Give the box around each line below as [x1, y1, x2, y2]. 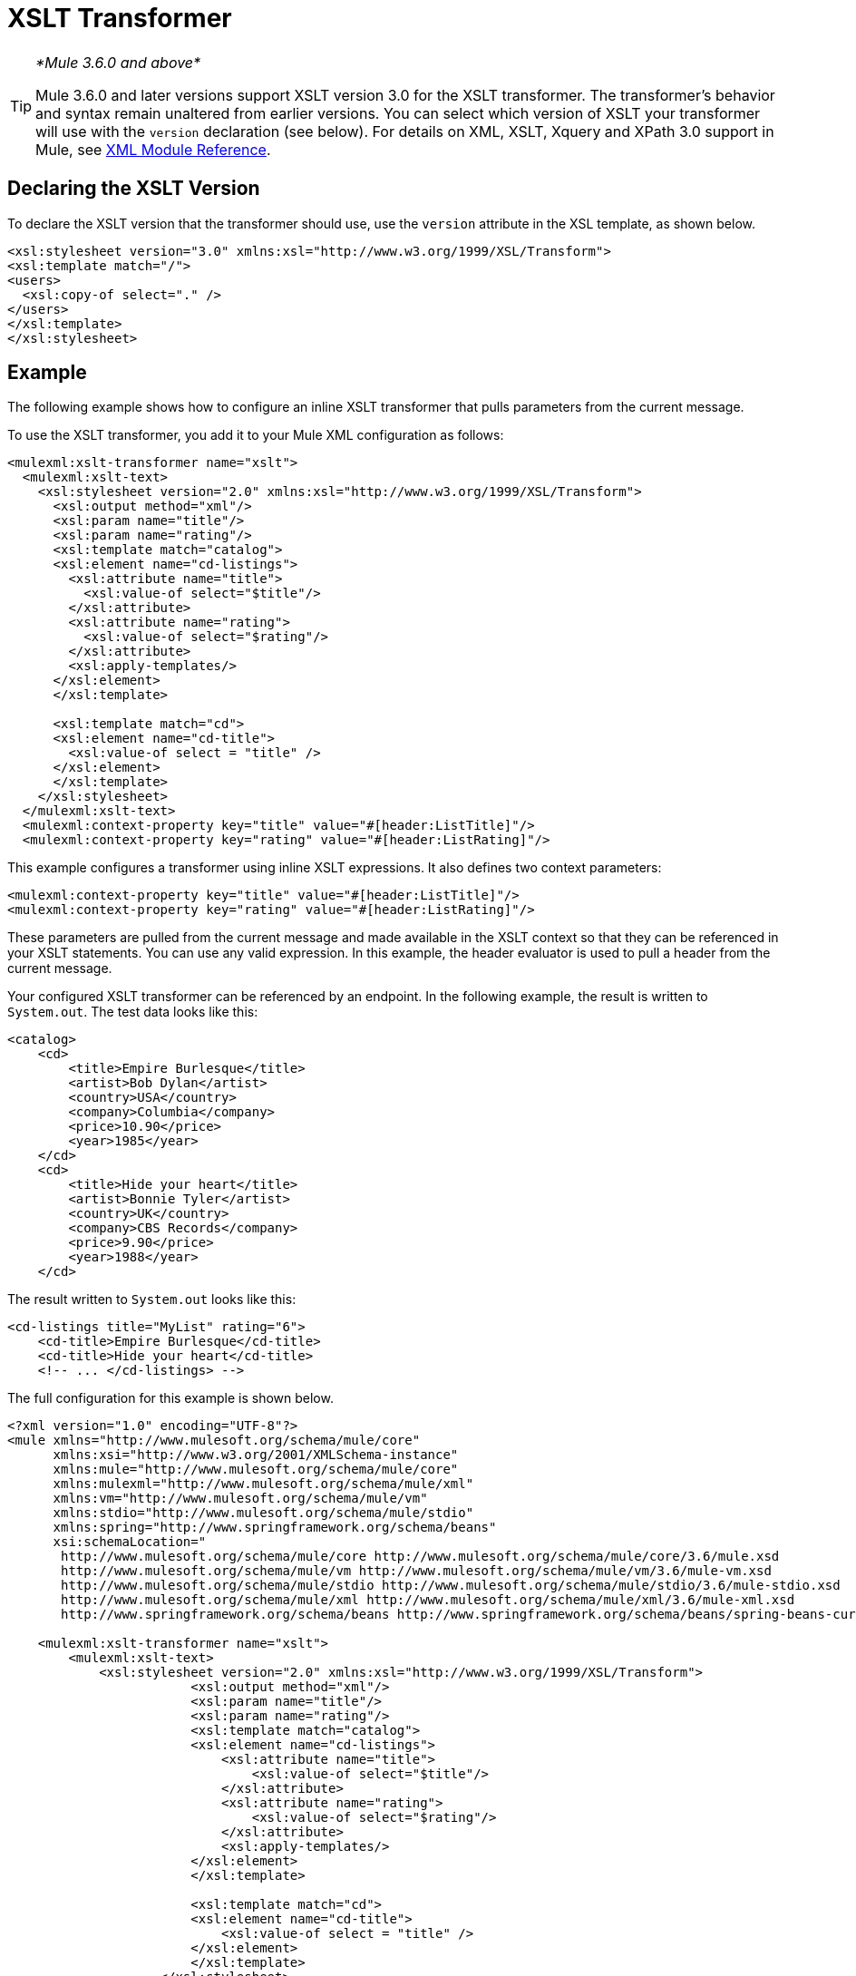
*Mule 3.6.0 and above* [35, 53, 201, 72]
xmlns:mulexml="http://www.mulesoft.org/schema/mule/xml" [53, 1476, 474, 1492]
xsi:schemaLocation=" [53, 1534, 207, 1550]
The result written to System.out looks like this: [7, 1291, 297, 1308]
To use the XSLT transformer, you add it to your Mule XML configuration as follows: [7, 427, 504, 443]
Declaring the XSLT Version [7, 177, 260, 200]
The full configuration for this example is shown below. [7, 1390, 334, 1407]
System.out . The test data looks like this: [7, 1004, 258, 1020]
